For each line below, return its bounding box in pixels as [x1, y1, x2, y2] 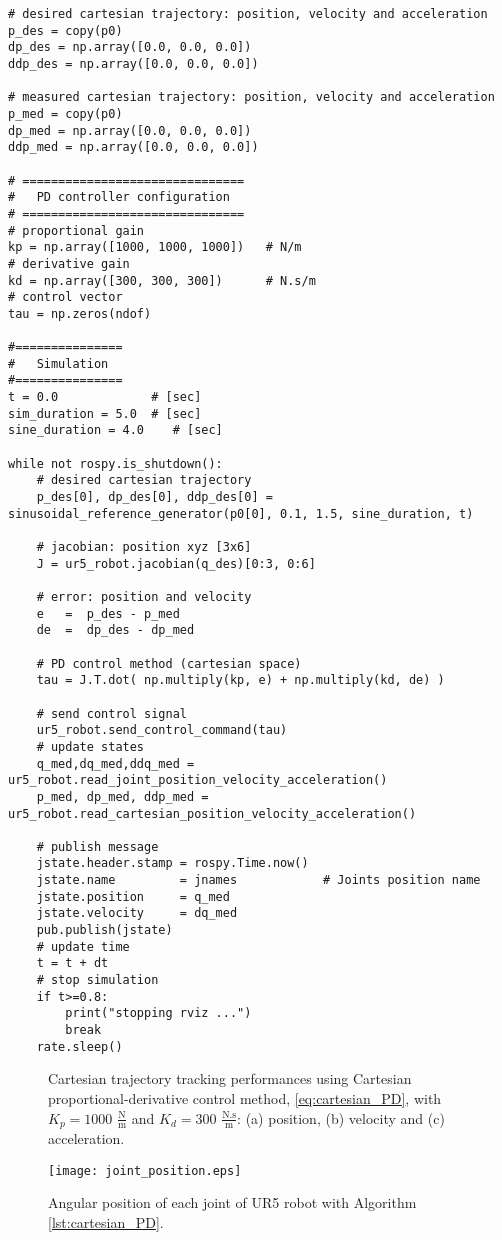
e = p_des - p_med [36, 606, 180, 621]
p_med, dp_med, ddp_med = [36, 789, 209, 804]
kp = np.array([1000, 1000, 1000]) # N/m [8, 240, 302, 255]
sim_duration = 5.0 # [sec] [8, 406, 202, 421]
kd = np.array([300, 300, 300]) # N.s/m [8, 273, 316, 288]
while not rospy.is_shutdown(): [8, 456, 223, 471]
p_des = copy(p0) [8, 23, 123, 38]
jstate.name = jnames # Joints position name [36, 873, 481, 888]
